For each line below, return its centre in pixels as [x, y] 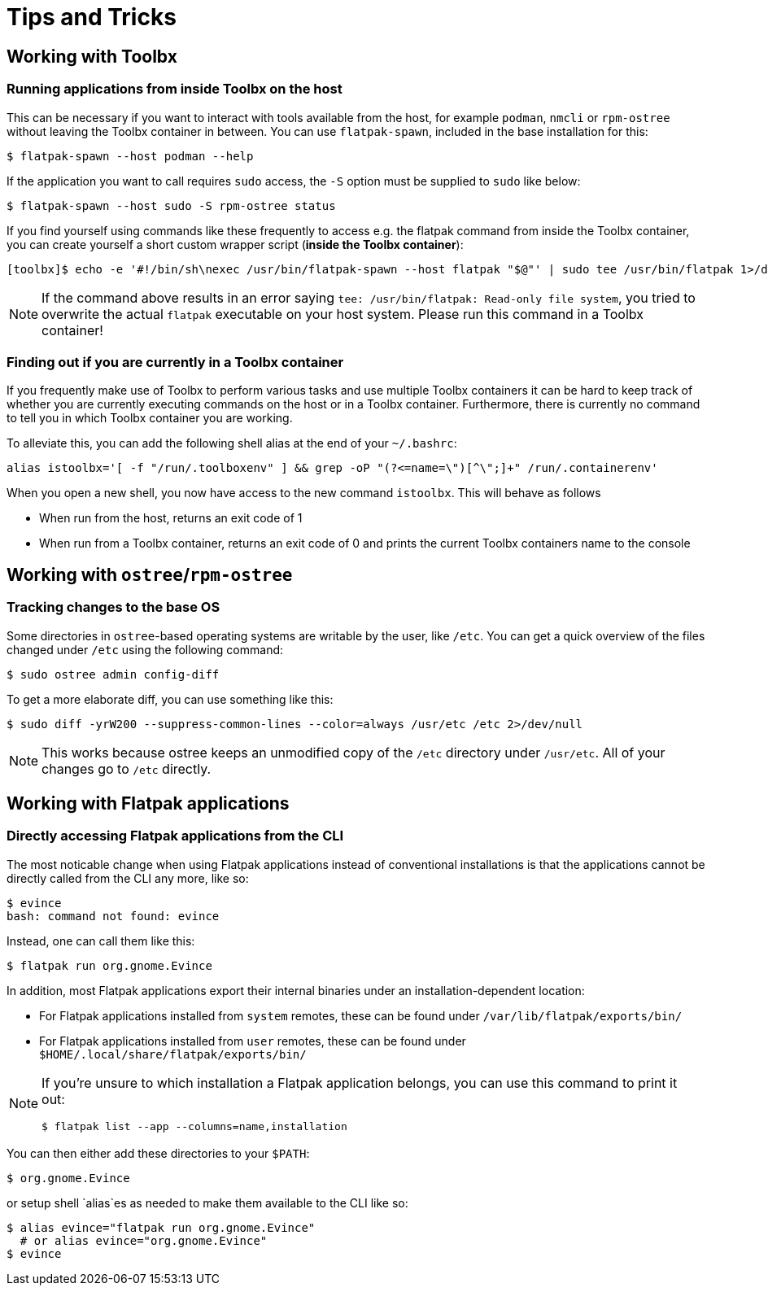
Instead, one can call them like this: [101, 941]
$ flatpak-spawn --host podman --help [130, 156]
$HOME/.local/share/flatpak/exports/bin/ [173, 1054]
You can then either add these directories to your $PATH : [158, 1153]
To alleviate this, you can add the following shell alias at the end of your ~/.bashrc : [232, 443]
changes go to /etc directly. [127, 768]
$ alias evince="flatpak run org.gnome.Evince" [161, 1227]
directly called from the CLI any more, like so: [128, 878]
